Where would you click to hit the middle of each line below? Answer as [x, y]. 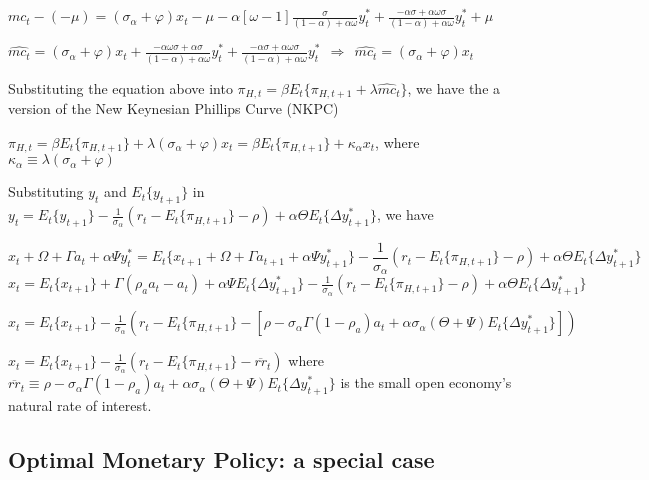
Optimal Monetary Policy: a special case [221, 459]
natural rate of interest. [80, 405]
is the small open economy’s [426, 382]
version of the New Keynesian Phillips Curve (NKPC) [173, 108]
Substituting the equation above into [120, 87]
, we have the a [454, 87]
